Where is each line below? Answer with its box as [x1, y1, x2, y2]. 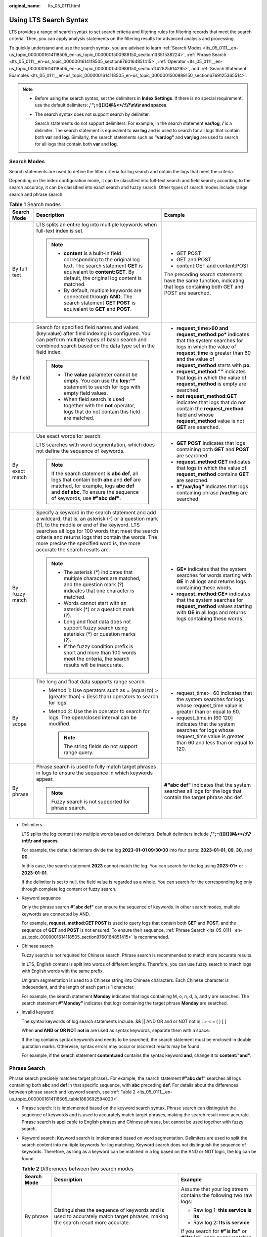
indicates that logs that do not [176, 399, 246, 406]
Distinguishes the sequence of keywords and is [54, 1206, 164, 1213]
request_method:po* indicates [176, 331, 250, 338]
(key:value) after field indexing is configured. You [36, 330, 151, 337]
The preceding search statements [164, 271, 243, 278]
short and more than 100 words [63, 649, 136, 656]
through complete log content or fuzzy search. [21, 886, 117, 892]
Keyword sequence [21, 895, 61, 901]
